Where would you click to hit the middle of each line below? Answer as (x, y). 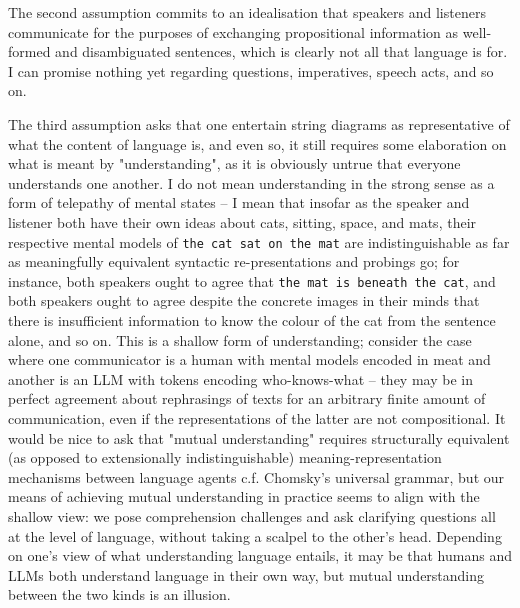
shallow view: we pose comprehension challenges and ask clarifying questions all (252, 515)
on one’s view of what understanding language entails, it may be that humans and (260, 555)
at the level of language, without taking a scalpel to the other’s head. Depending (255, 535)
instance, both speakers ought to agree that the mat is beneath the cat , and (252, 280)
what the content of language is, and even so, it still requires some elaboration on (257, 143)
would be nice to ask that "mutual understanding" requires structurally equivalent (259, 437)
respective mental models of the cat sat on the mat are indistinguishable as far (259, 241)
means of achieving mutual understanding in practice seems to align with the (244, 496)
